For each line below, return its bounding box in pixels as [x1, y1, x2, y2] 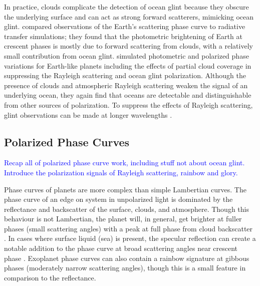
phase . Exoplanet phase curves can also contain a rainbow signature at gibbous [4, 252, 249, 263]
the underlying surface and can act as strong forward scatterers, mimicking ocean [4, 11, 254, 22]
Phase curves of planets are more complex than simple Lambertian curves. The [4, 184, 246, 194]
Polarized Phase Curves [4, 134, 130, 149]
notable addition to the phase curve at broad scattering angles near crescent [4, 243, 237, 253]
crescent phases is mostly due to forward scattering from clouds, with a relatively [4, 41, 253, 51]
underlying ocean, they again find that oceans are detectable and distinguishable [4, 90, 251, 100]
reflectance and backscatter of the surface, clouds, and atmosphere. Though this [4, 203, 249, 214]
